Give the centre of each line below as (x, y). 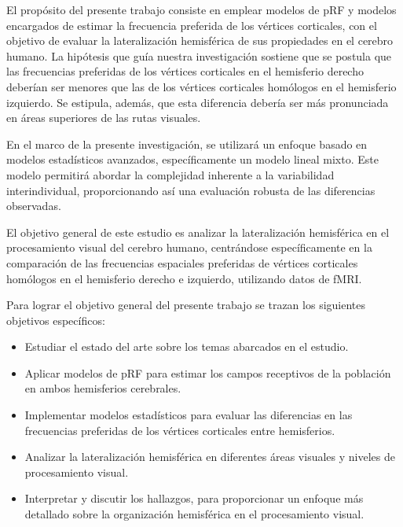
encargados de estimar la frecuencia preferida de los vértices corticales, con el (192, 25)
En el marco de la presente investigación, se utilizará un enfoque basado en (187, 144)
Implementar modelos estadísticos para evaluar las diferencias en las (189, 415)
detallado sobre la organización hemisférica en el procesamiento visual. (194, 514)
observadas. (34, 206)
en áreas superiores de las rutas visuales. (104, 118)
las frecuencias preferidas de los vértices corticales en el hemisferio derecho (185, 71)
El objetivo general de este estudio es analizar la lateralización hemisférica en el (198, 232)
